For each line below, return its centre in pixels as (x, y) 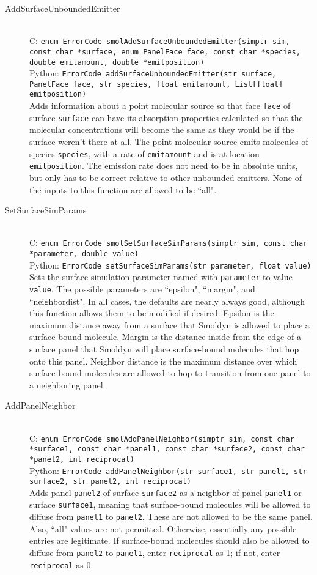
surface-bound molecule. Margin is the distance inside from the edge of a (165, 337)
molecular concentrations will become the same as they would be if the (162, 129)
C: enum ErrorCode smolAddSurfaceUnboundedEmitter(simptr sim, (160, 41)
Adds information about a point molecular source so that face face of (160, 106)
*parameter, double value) (84, 254)
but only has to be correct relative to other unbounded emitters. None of (166, 177)
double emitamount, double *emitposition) (117, 62)
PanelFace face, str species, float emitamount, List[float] (156, 84)
